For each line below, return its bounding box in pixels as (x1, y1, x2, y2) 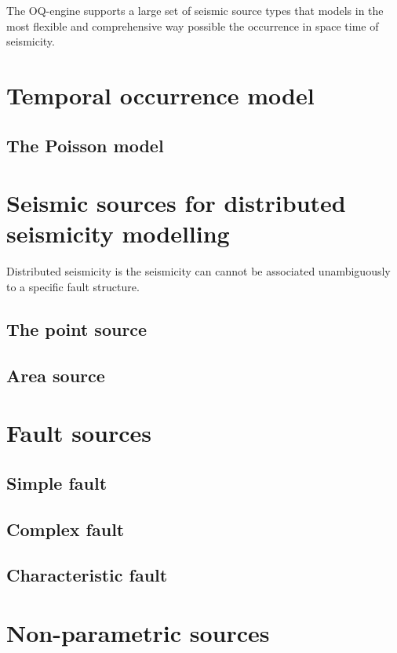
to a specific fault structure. (6, 278, 140, 294)
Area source (6, 363, 105, 387)
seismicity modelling (6, 217, 230, 250)
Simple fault (6, 470, 107, 494)
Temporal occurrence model (6, 78, 315, 111)
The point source (6, 316, 148, 341)
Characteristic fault (6, 563, 168, 587)
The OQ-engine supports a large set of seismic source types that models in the (6, 2, 384, 18)
